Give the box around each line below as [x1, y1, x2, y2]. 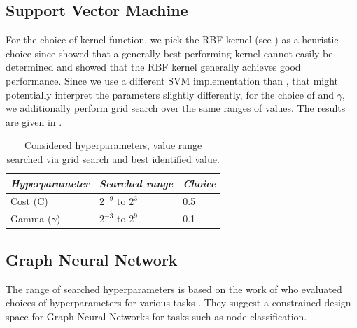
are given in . [6, 114, 62, 129]
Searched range [99, 176, 174, 190]
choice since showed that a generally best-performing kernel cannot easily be [6, 45, 333, 60]
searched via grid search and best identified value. [6, 151, 220, 166]
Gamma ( [10, 211, 52, 226]
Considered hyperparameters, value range [24, 138, 202, 152]
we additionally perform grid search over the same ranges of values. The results [6, 101, 346, 115]
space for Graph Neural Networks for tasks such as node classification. [6, 308, 307, 323]
